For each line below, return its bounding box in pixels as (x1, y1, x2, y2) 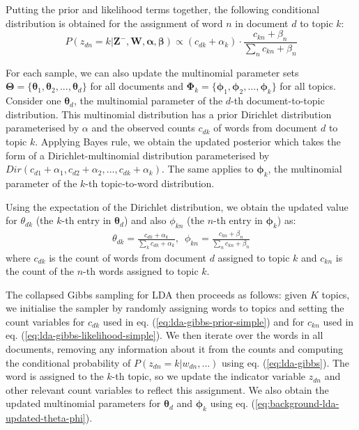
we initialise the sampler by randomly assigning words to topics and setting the (6, 301, 344, 315)
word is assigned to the (6, 369, 104, 383)
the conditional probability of (6, 355, 131, 369)
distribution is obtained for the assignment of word (6, 15, 223, 30)
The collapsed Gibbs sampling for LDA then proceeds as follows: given (6, 287, 307, 301)
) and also (123, 213, 167, 228)
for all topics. (280, 79, 336, 93)
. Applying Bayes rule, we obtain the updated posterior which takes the (35, 134, 341, 148)
